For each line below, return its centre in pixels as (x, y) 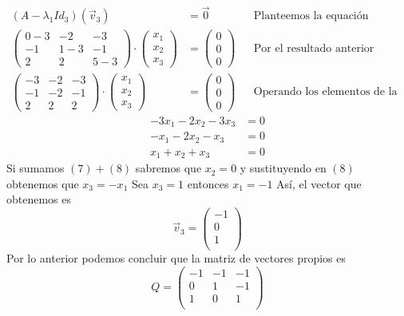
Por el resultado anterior (314, 48)
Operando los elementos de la (325, 92)
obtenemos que (43, 183)
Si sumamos (36, 168)
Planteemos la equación (311, 16)
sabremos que (168, 168)
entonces (208, 183)
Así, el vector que (319, 183)
